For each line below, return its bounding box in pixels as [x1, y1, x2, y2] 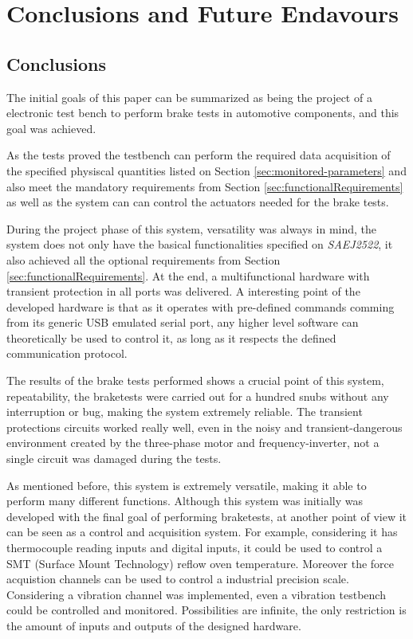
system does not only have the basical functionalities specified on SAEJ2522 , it [6, 236, 393, 253]
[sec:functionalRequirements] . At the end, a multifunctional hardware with [6, 267, 370, 284]
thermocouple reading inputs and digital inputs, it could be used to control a [6, 539, 383, 556]
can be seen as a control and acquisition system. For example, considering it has [6, 523, 398, 540]
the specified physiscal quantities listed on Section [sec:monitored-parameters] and [6, 162, 407, 178]
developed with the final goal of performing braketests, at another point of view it [6, 508, 407, 524]
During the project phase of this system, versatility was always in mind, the [6, 220, 377, 237]
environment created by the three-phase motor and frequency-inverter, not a [6, 434, 380, 451]
